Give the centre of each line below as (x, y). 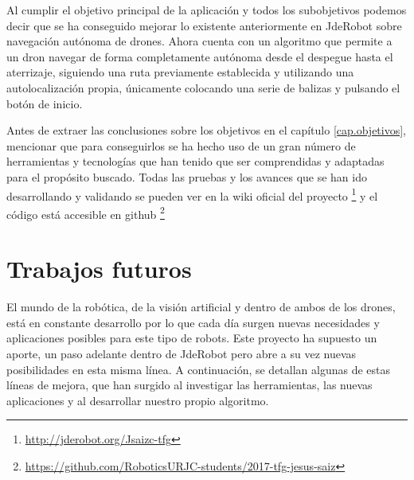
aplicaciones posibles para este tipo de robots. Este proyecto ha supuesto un (192, 338)
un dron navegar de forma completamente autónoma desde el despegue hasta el (200, 56)
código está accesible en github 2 (86, 213)
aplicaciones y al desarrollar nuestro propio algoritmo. (138, 400)
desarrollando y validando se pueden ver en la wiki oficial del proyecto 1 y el (192, 194)
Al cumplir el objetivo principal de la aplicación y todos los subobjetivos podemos (207, 10)
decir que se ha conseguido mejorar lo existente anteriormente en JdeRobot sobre (204, 25)
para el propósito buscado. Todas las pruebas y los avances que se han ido (187, 176)
